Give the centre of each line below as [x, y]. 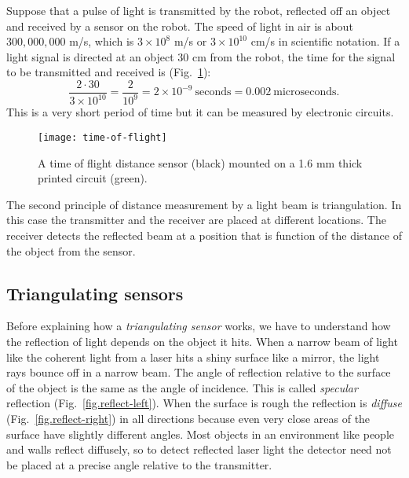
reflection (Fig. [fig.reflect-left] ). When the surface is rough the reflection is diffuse [204, 403]
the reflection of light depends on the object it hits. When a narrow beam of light [202, 341]
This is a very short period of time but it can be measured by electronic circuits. [200, 112]
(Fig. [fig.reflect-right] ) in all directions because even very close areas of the [188, 418]
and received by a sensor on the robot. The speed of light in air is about [180, 26]
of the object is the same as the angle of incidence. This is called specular [182, 387]
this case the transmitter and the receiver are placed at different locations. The [196, 220]
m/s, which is [102, 41]
